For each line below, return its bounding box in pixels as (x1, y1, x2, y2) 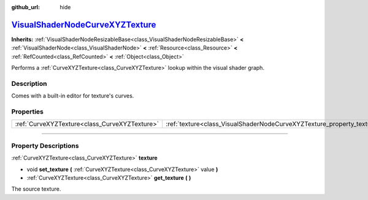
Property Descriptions (11, 141, 79, 150)
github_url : (11, 4, 40, 10)
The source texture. (11, 185, 61, 193)
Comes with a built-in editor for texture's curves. (11, 92, 134, 99)
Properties (11, 107, 44, 116)
